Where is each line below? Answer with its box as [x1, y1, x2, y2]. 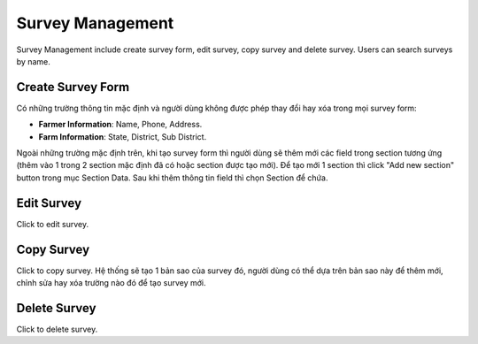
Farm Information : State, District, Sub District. [38, 131, 207, 141]
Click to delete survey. [16, 324, 98, 334]
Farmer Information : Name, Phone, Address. [38, 119, 203, 130]
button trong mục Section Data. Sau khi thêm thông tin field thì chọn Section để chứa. [16, 172, 328, 183]
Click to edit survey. [16, 218, 89, 229]
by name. [16, 56, 50, 66]
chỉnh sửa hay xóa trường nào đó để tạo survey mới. [16, 278, 206, 287]
